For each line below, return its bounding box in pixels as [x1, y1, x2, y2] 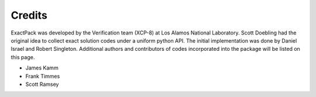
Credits [11, 9, 48, 22]
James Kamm [25, 64, 59, 71]
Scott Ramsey [25, 81, 59, 88]
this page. [11, 53, 35, 61]
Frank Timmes [25, 72, 60, 79]
